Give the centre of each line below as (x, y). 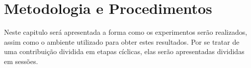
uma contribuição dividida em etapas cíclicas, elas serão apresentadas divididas (124, 51)
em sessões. (21, 61)
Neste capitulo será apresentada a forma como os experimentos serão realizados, (126, 32)
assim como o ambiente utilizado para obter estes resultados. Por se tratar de (122, 41)
